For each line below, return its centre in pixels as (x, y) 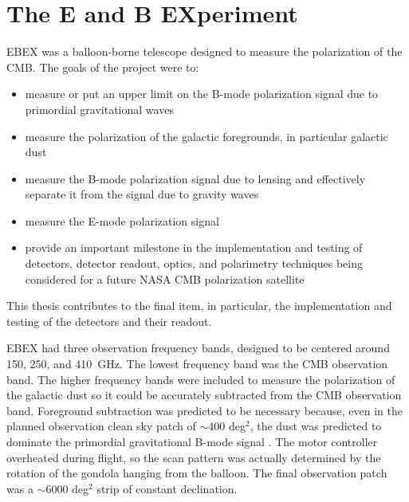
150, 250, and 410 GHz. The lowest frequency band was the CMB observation (197, 364)
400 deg (227, 426)
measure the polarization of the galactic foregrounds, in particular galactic (206, 136)
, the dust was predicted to (316, 426)
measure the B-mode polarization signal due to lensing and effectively (195, 178)
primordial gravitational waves (99, 109)
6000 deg (67, 488)
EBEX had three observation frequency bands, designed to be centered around (198, 348)
